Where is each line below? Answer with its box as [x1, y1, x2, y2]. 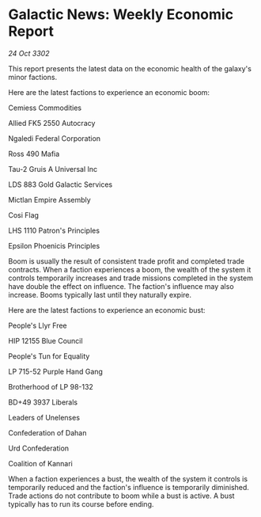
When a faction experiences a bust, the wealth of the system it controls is [8, 473, 248, 484]
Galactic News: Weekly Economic [8, 6, 234, 24]
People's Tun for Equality [8, 351, 90, 361]
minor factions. [8, 72, 58, 82]
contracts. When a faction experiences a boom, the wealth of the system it [8, 264, 252, 274]
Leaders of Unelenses [8, 412, 81, 422]
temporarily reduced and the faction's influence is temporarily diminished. [8, 482, 249, 492]
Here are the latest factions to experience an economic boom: [8, 87, 210, 97]
